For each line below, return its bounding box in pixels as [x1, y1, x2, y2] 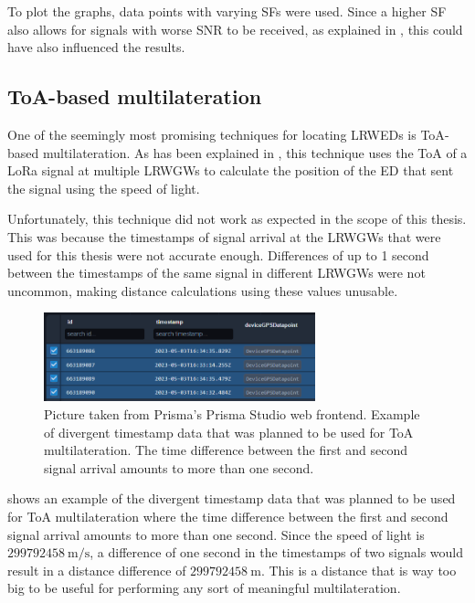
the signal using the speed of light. [7, 178, 200, 197]
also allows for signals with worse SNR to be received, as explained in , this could [7, 19, 463, 38]
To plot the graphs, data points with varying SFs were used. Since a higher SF [7, 2, 447, 20]
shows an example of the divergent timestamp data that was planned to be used [7, 489, 456, 508]
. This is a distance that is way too [260, 560, 457, 579]
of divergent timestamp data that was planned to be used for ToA [44, 422, 414, 441]
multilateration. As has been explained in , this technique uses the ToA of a [42, 143, 468, 162]
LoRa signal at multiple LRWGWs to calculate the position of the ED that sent [7, 161, 454, 180]
